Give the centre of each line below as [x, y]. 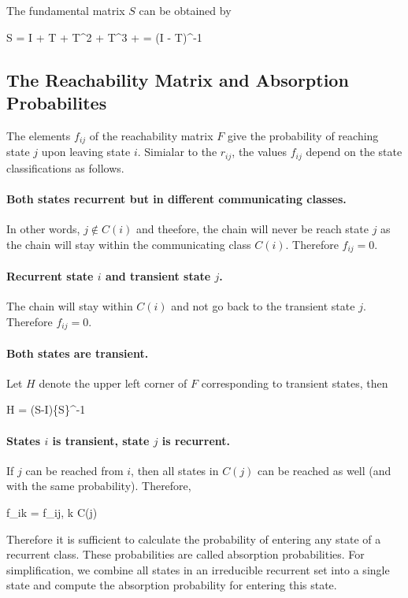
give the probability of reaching [303, 135]
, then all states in [175, 470]
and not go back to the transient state [263, 305]
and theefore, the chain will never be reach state [252, 229]
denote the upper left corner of [113, 383]
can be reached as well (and [325, 470]
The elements [39, 135]
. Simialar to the [177, 152]
